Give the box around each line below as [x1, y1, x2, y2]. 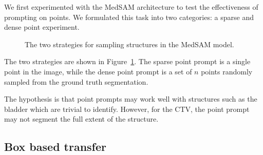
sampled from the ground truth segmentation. [4, 76, 148, 87]
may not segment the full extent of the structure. [4, 113, 159, 124]
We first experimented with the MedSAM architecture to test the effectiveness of [4, 2, 258, 12]
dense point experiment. [4, 22, 80, 32]
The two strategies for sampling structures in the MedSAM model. [25, 38, 234, 49]
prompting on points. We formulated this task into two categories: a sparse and [4, 11, 254, 22]
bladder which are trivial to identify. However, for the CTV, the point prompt [4, 103, 250, 114]
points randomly [201, 66, 253, 76]
